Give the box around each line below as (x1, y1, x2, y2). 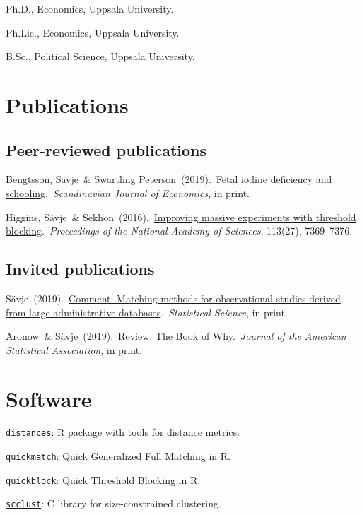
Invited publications (6, 258, 155, 280)
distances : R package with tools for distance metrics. (6, 425, 240, 439)
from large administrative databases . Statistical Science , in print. (6, 304, 288, 319)
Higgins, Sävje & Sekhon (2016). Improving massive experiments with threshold (6, 209, 356, 224)
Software (6, 384, 92, 413)
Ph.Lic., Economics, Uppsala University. (6, 25, 180, 40)
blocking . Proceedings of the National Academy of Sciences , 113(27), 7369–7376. (6, 223, 353, 238)
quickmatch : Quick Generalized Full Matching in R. (6, 449, 230, 463)
